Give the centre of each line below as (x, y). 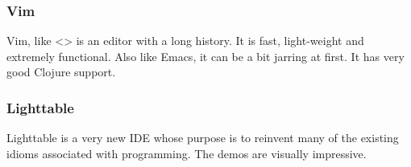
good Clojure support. (61, 72)
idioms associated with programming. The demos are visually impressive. (187, 153)
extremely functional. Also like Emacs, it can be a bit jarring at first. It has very (205, 56)
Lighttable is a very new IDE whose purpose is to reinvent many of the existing (203, 138)
